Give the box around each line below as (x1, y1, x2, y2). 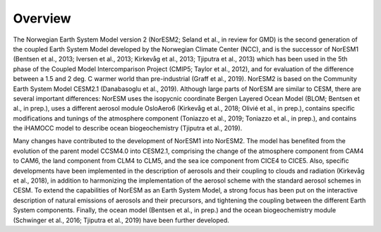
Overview (13, 11, 71, 26)
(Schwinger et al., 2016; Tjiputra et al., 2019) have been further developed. (13, 216, 229, 224)
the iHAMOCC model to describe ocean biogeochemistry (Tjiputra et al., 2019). (13, 124, 243, 133)
